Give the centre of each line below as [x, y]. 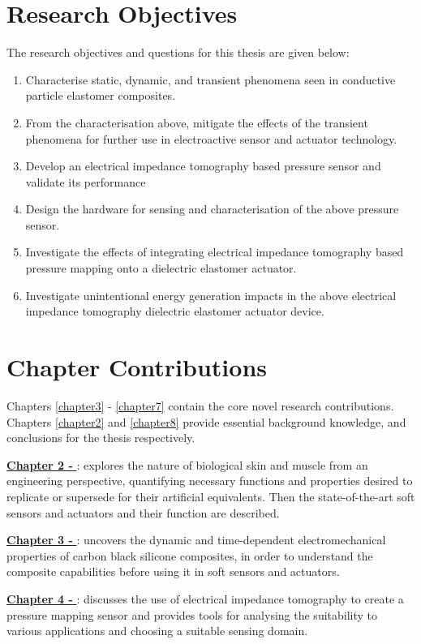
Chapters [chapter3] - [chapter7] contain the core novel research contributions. [200, 405]
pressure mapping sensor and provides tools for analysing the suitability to [192, 614]
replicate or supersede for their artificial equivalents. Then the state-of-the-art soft [211, 496]
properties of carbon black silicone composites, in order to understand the [190, 555]
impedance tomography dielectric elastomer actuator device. [175, 311]
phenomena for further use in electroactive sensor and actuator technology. [211, 138]
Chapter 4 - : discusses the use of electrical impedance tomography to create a [205, 598]
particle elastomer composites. [101, 95]
